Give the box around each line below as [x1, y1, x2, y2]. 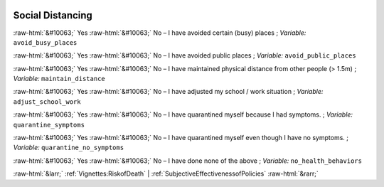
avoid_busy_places [13, 38, 78, 46]
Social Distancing [13, 9, 92, 21]
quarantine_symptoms [13, 121, 85, 129]
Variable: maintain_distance [13, 75, 106, 83]
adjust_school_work [13, 97, 81, 106]
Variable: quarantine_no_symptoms [13, 143, 124, 152]
